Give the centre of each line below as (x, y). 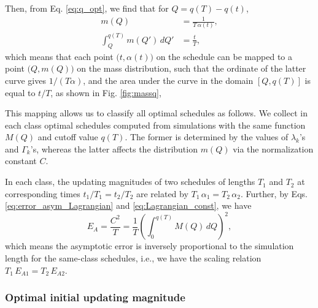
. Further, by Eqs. (274, 193)
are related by (162, 193)
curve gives (25, 80)
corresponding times (43, 193)
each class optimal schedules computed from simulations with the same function (155, 125)
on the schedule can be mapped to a (224, 56)
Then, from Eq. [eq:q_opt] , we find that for (87, 8)
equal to (20, 92)
